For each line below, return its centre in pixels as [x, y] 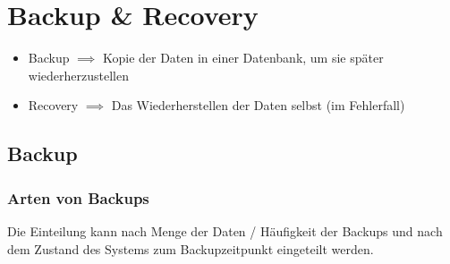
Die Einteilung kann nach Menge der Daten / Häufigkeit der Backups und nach [225, 230]
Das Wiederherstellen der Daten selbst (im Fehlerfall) [258, 105]
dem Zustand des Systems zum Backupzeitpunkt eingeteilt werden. [191, 248]
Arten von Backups [78, 197]
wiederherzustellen [78, 75]
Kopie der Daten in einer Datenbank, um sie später [243, 58]
